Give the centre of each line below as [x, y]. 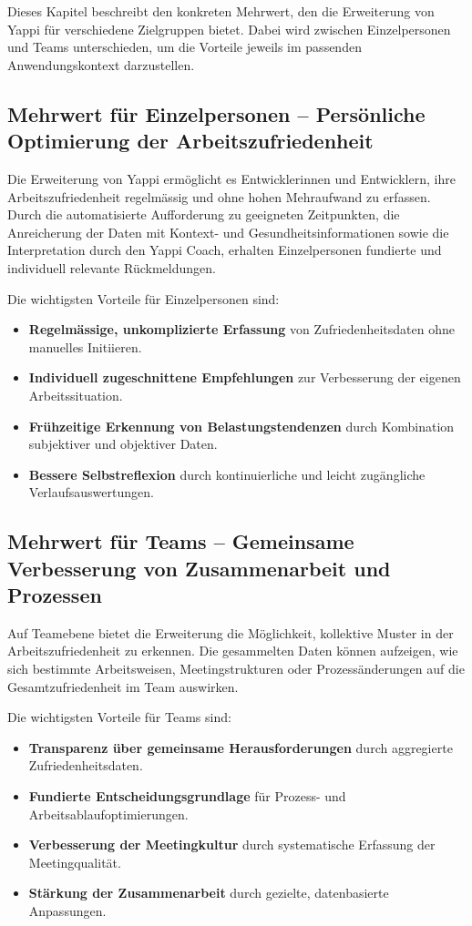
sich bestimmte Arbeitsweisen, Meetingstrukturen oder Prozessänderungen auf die [236, 669]
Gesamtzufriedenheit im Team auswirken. [123, 686]
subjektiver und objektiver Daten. [123, 444]
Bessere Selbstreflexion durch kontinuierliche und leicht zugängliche [227, 474]
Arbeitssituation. [76, 395]
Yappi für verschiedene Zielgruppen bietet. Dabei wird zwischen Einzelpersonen [229, 29]
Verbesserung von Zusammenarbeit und [199, 568]
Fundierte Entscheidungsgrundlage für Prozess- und [187, 796]
